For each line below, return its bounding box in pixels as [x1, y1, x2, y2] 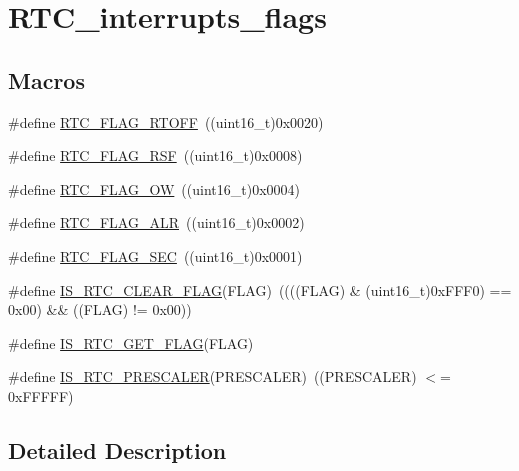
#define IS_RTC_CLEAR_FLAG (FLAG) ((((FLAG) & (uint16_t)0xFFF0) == [8, 279, 512, 300]
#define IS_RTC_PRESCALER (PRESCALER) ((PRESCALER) [8, 366, 417, 387]
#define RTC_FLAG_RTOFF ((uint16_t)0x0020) [8, 111, 324, 132]
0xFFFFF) [8, 385, 74, 406]
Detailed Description [8, 434, 227, 465]
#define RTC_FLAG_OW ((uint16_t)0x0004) [8, 178, 300, 199]
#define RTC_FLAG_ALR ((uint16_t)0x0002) [8, 212, 305, 233]
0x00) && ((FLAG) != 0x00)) [8, 299, 192, 320]
